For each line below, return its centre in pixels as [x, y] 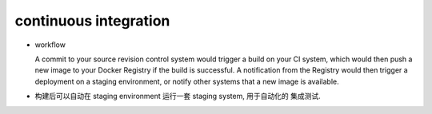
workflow [50, 45]
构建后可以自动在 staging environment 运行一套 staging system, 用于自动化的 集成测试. [178, 96]
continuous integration [92, 21]
